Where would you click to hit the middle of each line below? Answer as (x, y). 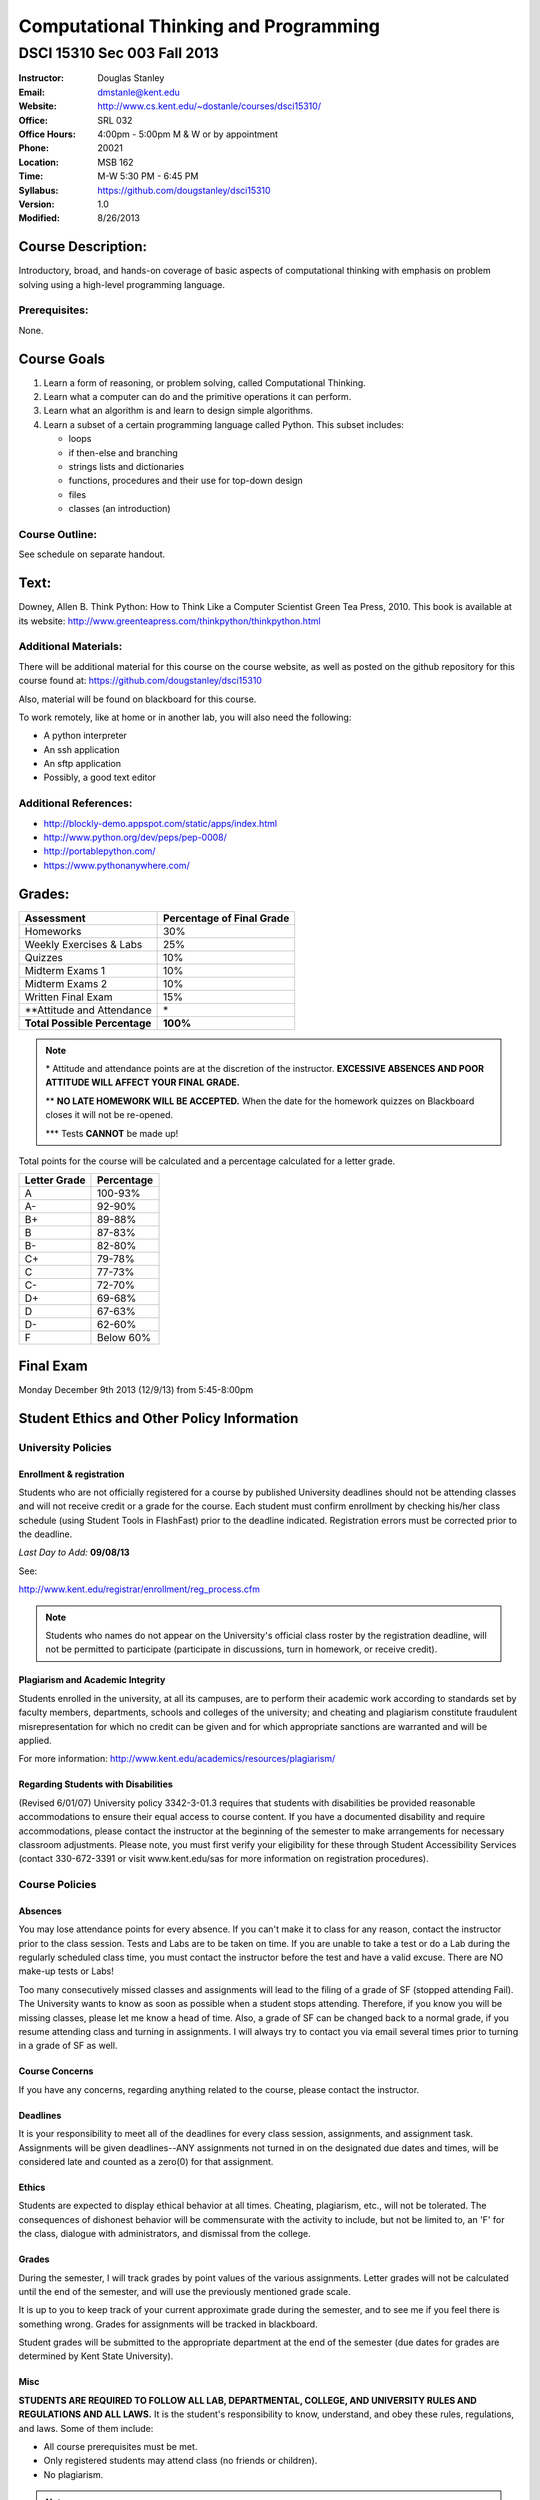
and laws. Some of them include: (86, 2428)
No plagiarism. (73, 2474)
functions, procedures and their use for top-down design (186, 481)
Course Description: (82, 246)
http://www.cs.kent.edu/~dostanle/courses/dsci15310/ (209, 106)
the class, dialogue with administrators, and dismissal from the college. (165, 2234)
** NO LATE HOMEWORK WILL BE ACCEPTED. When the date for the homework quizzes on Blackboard (260, 1101)
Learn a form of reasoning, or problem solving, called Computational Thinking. (205, 382)
